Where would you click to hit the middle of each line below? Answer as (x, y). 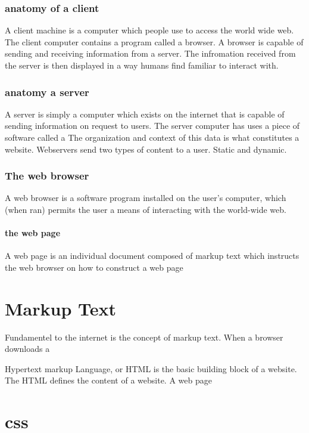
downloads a (27, 349)
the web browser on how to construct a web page (94, 267)
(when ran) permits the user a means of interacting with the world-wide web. (146, 209)
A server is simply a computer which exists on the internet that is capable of (145, 114)
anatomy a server (47, 92)
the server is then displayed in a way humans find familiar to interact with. (142, 65)
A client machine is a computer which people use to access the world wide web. (149, 30)
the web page (33, 233)
